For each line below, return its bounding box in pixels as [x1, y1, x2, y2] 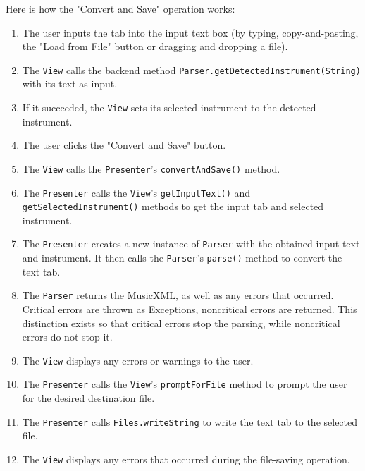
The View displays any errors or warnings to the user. [22, 353, 254, 367]
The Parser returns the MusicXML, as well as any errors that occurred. [22, 288, 334, 302]
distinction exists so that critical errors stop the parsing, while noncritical [22, 315, 340, 330]
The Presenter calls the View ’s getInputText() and [22, 185, 251, 200]
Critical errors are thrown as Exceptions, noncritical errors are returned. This [22, 302, 357, 316]
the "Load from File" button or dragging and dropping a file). [22, 39, 288, 54]
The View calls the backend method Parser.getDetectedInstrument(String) [22, 62, 361, 77]
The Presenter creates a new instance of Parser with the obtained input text [22, 236, 360, 251]
